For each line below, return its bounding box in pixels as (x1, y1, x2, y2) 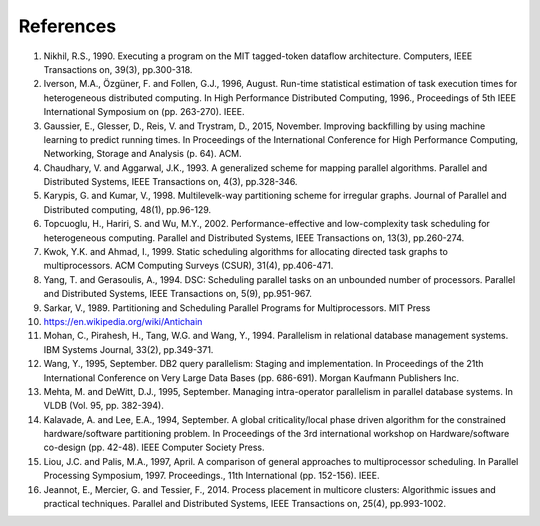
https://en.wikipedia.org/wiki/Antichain (43, 315, 203, 327)
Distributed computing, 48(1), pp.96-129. (43, 203, 212, 215)
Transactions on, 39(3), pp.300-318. (43, 63, 193, 75)
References (18, 15, 117, 37)
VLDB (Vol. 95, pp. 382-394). (43, 400, 164, 412)
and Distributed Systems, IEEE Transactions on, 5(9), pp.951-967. (43, 288, 312, 300)
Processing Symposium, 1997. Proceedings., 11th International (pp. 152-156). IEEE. (43, 470, 380, 482)
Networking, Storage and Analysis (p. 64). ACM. (43, 148, 242, 160)
